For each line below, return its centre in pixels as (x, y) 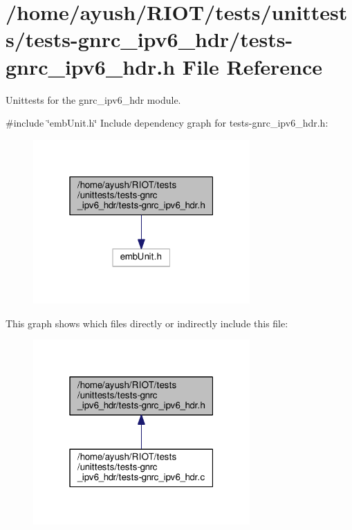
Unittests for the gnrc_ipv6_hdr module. (93, 99)
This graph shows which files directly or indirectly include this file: (147, 323)
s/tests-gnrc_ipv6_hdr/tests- (149, 39)
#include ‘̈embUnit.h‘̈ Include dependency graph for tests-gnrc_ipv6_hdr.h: (167, 123)
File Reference (252, 66)
